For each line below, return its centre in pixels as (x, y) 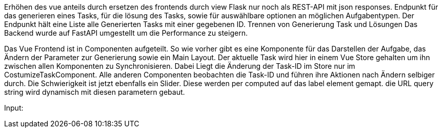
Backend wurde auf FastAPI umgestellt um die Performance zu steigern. (126, 33)
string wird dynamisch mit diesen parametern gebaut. (95, 92)
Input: (14, 108)
